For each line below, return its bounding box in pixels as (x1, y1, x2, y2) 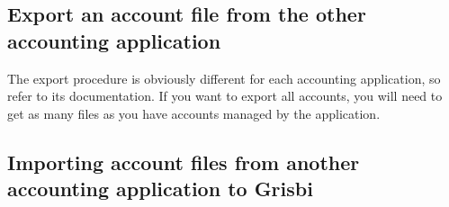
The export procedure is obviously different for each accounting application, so (7, 68, 441, 87)
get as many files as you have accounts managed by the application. (7, 103, 381, 122)
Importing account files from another (7, 148, 360, 175)
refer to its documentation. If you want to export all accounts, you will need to (7, 86, 443, 105)
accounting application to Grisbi (7, 175, 313, 202)
